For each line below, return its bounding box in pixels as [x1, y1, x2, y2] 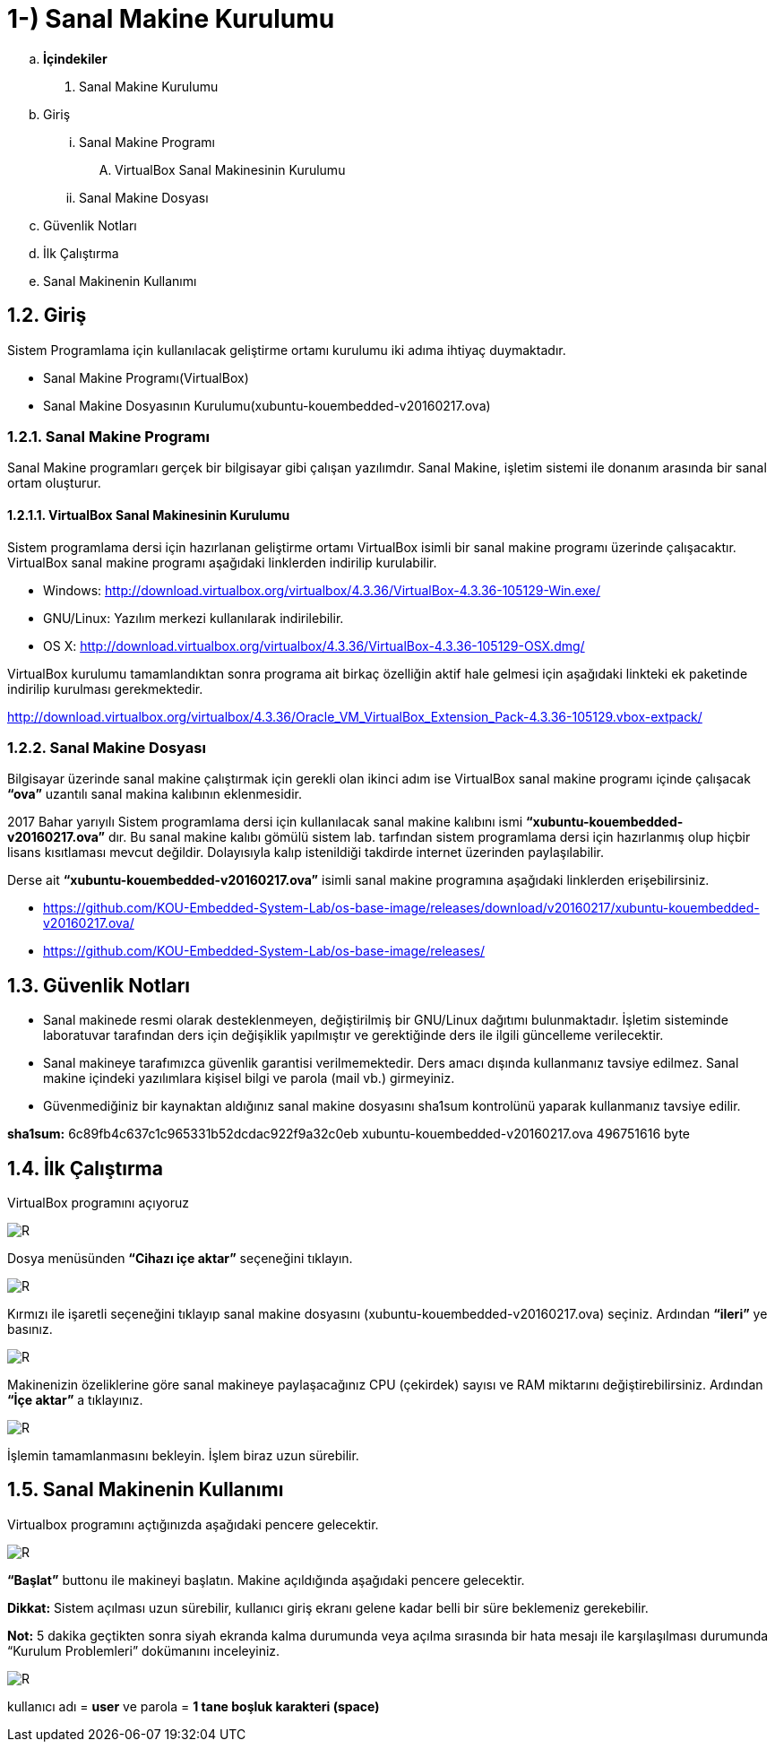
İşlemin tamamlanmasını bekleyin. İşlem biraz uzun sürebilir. [7, 1448, 359, 1463]
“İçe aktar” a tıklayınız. [7, 1392, 143, 1407]
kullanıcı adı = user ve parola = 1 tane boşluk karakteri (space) [7, 1698, 380, 1714]
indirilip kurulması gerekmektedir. [7, 680, 203, 697]
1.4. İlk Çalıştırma [7, 1156, 163, 1180]
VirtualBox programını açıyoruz [7, 1195, 189, 1210]
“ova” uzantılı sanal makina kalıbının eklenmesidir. [7, 786, 303, 802]
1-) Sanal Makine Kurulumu [7, 4, 335, 34]
